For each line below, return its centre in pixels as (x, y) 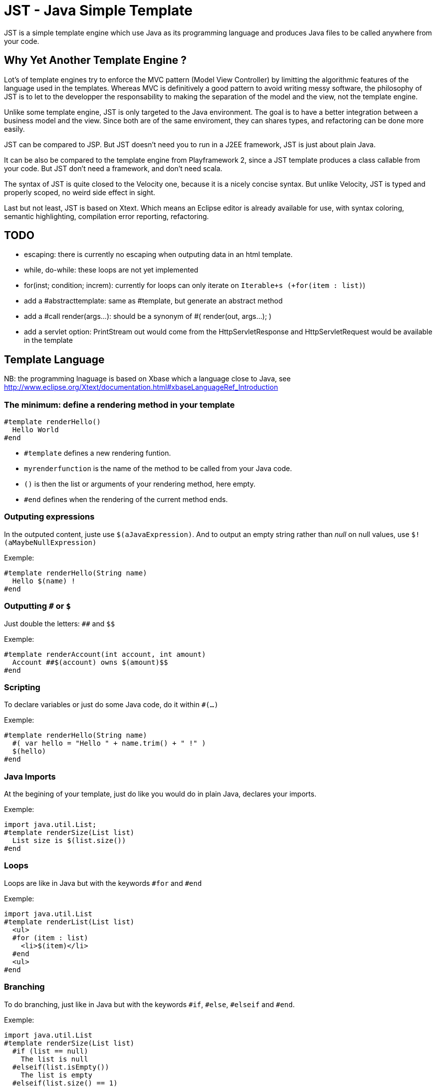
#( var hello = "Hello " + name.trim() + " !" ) (109, 743)
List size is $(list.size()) (69, 841)
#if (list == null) (50, 1051)
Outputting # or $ (38, 606)
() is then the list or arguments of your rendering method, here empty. (140, 484)
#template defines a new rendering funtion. (98, 453)
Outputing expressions (49, 517)
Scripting (22, 687)
